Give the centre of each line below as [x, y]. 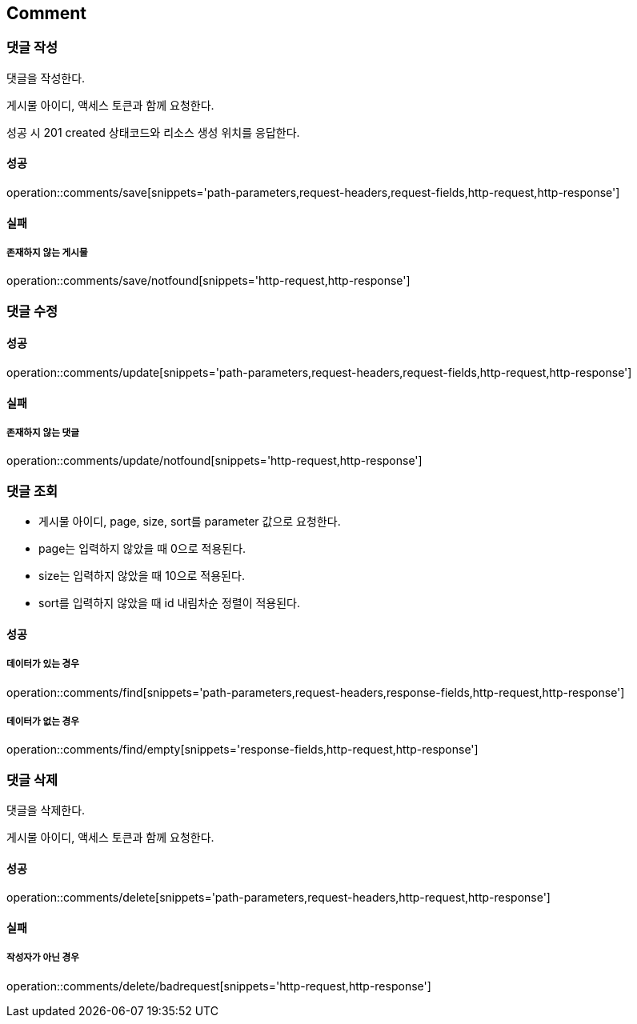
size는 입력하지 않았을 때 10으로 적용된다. [142, 576]
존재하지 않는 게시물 [47, 253]
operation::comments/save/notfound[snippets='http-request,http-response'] [208, 281]
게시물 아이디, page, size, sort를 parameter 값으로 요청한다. [190, 522]
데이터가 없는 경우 [43, 721]
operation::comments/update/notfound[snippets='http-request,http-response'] [214, 461]
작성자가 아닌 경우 [43, 958]
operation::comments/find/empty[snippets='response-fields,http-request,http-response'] [242, 750]
